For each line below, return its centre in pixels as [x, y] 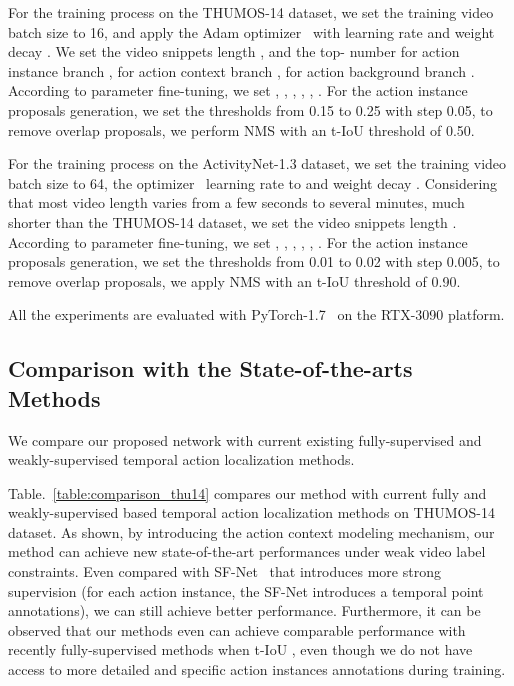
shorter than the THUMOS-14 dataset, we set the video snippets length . [232, 221]
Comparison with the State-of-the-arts [210, 368]
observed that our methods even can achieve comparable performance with [237, 629]
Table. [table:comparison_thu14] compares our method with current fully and [247, 492]
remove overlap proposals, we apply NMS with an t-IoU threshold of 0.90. [234, 280]
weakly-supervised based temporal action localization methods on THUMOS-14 [251, 512]
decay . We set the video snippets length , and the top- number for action [234, 51]
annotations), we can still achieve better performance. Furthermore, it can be [244, 610]
